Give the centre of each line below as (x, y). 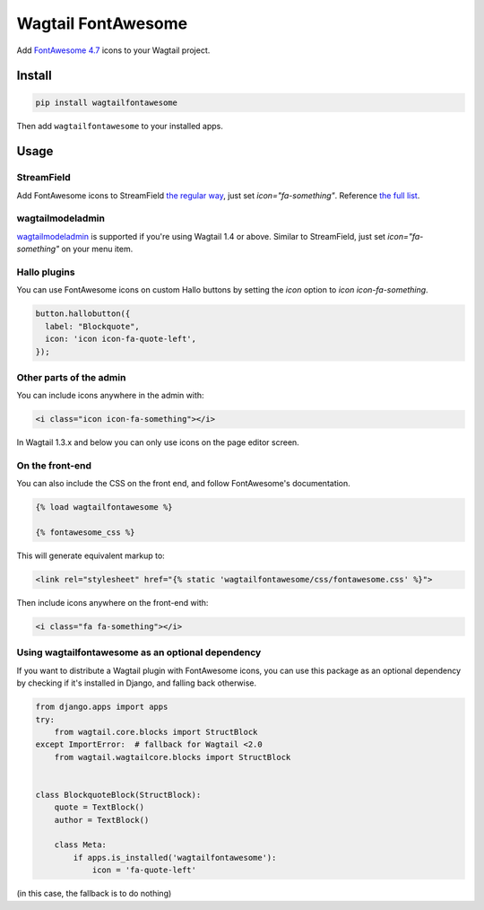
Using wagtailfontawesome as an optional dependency (139, 652)
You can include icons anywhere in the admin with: (111, 396)
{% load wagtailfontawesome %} (104, 507)
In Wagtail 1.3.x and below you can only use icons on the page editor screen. (158, 442)
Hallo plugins (46, 272)
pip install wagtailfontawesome (107, 102)
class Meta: (81, 845)
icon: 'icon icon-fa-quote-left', (121, 339)
